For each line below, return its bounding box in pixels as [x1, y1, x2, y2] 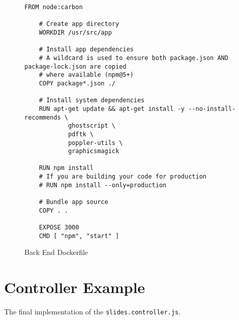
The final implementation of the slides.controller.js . [4, 306, 181, 317]
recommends [24, 113, 61, 121]
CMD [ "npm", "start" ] [39, 232, 119, 240]
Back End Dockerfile [24, 247, 88, 257]
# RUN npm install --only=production [39, 181, 167, 189]
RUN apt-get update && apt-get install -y [39, 105, 185, 112]
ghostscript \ [68, 122, 115, 130]
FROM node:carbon [24, 4, 83, 11]
